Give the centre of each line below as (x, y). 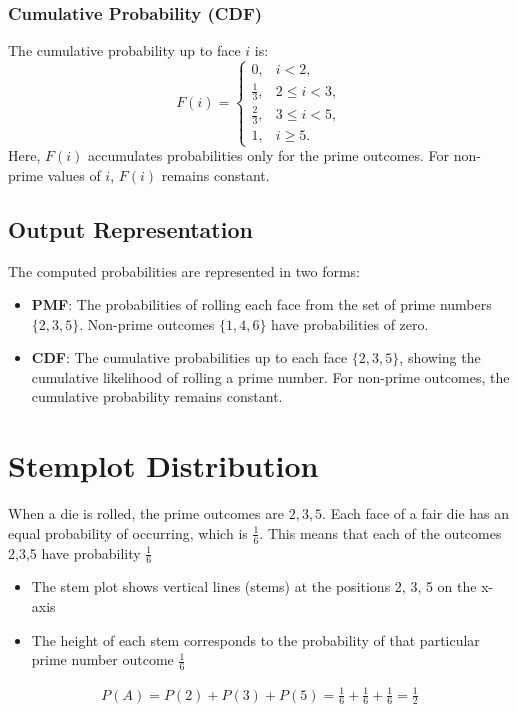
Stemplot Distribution (163, 465)
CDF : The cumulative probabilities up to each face (189, 357)
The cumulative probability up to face (124, 50)
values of (74, 174)
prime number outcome (102, 659)
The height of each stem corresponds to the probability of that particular (255, 639)
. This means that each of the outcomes (380, 532)
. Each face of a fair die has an (416, 513)
